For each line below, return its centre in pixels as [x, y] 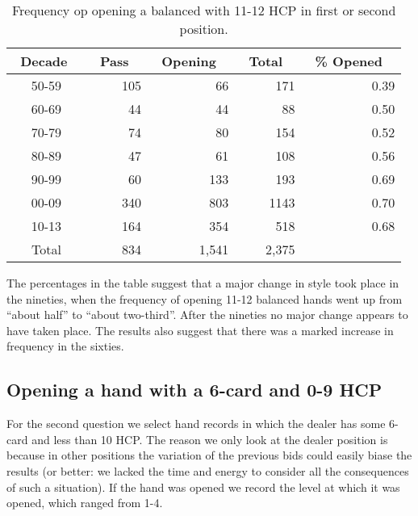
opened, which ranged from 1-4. [85, 503]
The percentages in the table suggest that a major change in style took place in [203, 283]
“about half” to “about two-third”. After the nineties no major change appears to [207, 315]
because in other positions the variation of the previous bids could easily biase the [209, 455]
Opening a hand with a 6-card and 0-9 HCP [194, 390]
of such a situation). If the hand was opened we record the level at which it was [203, 487]
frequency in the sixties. [65, 346]
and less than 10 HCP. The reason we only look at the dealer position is [210, 439]
